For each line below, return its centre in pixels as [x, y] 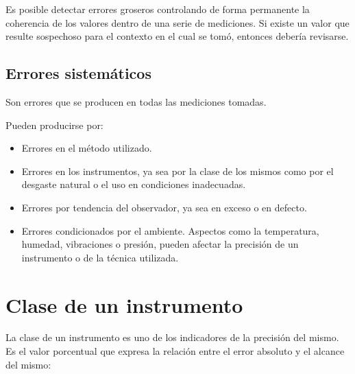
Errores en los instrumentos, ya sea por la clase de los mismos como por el [177, 171]
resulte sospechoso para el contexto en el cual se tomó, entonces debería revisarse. [177, 36]
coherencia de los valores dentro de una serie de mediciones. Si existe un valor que [177, 22]
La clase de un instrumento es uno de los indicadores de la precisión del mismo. [172, 337]
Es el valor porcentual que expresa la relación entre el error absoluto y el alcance [175, 351]
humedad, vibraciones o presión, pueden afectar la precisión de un [160, 244]
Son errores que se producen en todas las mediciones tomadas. [136, 101]
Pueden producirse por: [54, 125]
